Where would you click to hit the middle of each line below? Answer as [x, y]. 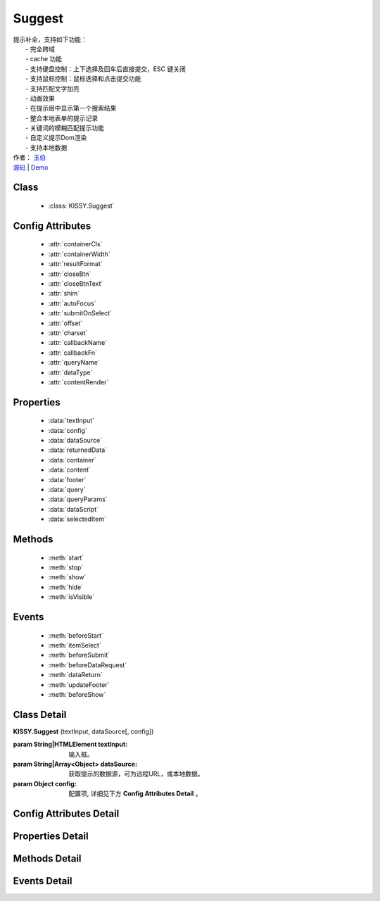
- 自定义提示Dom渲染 [56, 138]
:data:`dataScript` [73, 509]
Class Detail [40, 714]
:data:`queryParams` [78, 499]
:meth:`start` [66, 557]
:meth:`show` [67, 577]
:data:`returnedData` [78, 450]
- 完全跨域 [40, 49]
